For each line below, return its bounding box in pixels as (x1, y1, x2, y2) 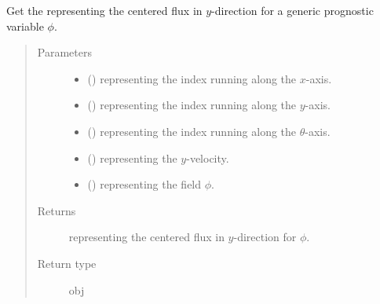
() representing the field (87, 176, 202, 192)
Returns (37, 202, 76, 218)
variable (6, 17, 44, 34)
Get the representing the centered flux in (6, 2, 203, 18)
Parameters (37, 44, 92, 60)
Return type (37, 255, 97, 271)
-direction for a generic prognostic (211, 2, 374, 18)
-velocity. (186, 149, 229, 166)
